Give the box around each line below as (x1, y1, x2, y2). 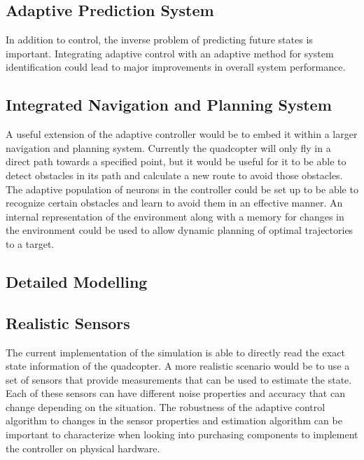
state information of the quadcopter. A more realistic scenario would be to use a (6, 358, 350, 373)
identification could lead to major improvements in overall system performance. (6, 60, 346, 74)
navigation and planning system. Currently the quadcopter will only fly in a (6, 140, 331, 155)
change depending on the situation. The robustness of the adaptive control (6, 399, 325, 414)
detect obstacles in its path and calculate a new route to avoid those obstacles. (6, 167, 343, 182)
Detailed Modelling (6, 270, 148, 292)
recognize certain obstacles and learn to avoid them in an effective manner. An (6, 195, 343, 210)
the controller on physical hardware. (6, 440, 160, 455)
